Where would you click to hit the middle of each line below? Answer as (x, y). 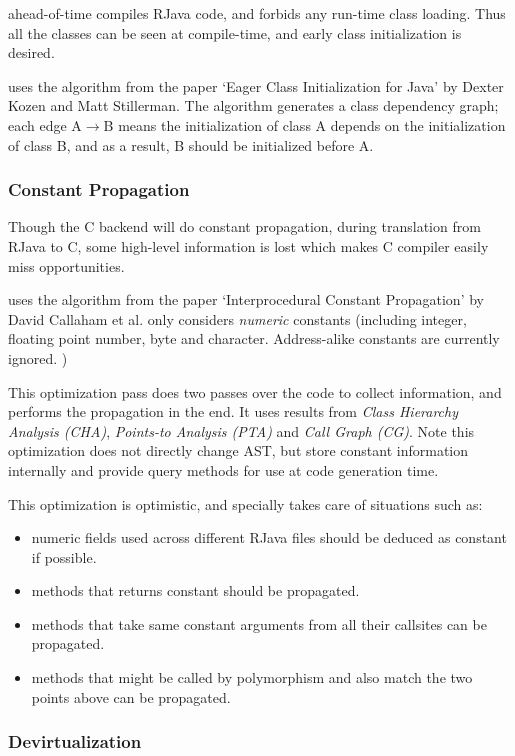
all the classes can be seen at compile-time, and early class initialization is (235, 32)
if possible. (64, 556)
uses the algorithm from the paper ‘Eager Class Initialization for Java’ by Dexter (256, 85)
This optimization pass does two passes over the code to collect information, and (255, 391)
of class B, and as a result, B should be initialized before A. (191, 144)
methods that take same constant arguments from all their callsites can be (259, 623)
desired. (31, 52)
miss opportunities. (66, 265)
